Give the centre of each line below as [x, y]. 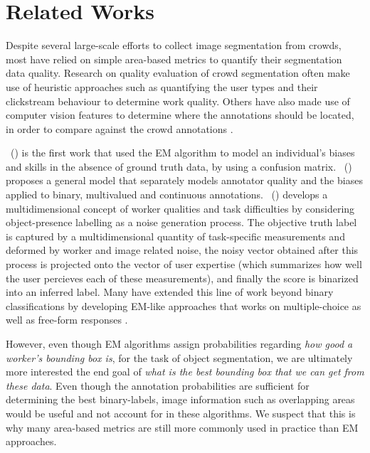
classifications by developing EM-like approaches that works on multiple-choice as [184, 305]
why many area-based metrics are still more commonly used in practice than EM [182, 427]
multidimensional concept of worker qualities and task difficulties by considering [180, 208]
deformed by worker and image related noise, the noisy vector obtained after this [182, 250]
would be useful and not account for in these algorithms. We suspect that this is [181, 413]
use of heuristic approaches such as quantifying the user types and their [162, 86]
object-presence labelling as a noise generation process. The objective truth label [181, 222]
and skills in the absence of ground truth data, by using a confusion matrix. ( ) [179, 166]
